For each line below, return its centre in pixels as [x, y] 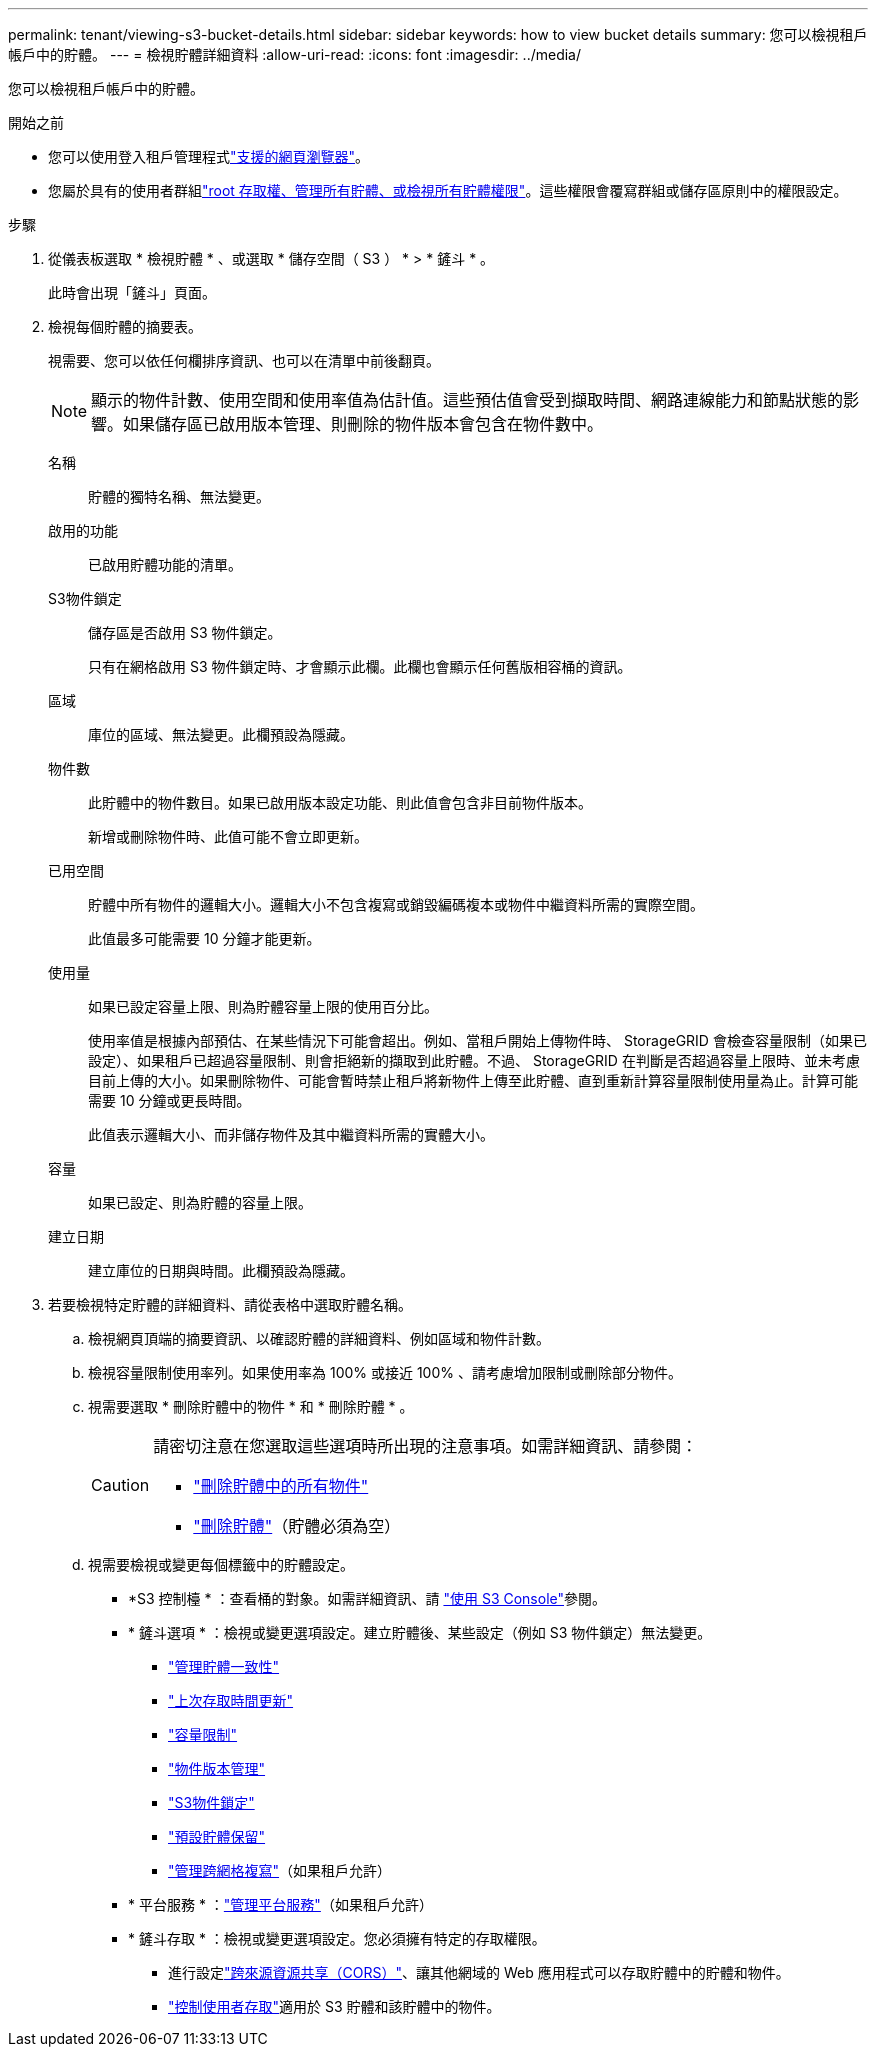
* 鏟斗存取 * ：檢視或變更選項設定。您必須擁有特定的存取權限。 [337, 1938]
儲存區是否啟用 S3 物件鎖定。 [185, 632]
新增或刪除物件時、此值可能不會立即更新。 [228, 836]
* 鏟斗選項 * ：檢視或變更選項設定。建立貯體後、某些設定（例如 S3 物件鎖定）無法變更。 [420, 1632]
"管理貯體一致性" [224, 1666]
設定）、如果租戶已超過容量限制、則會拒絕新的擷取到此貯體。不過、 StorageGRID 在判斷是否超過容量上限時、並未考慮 [474, 1060]
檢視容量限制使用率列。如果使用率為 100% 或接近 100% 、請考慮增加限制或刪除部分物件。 [385, 1372]
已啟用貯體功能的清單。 [165, 564]
